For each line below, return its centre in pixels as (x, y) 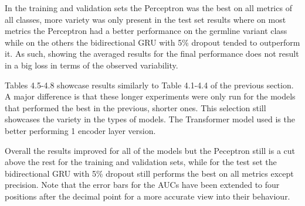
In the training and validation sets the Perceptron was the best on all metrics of (148, 8)
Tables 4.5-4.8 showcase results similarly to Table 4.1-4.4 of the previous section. (149, 85)
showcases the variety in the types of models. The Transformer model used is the (150, 119)
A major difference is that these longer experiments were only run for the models (150, 96)
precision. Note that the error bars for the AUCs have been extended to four (142, 185)
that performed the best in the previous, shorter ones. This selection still (135, 107)
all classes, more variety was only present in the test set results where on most (145, 19)
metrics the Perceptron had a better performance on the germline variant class (146, 31)
